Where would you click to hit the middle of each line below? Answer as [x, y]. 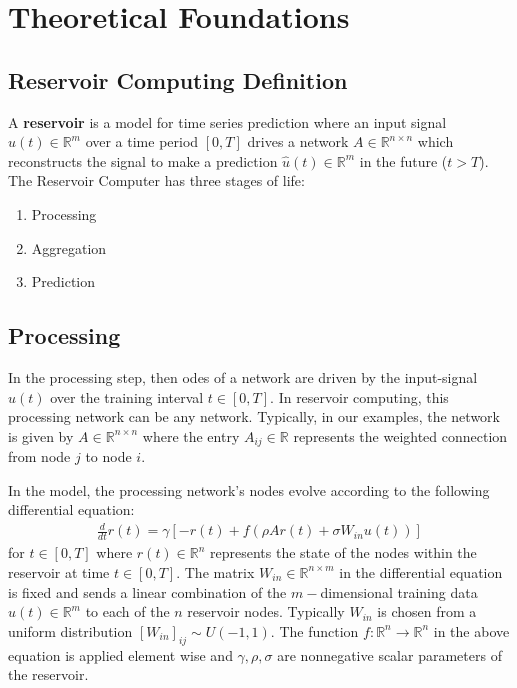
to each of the [127, 611]
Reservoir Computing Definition [178, 79]
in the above [471, 630]
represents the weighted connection [400, 435]
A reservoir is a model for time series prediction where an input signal [227, 121]
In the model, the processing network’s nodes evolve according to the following [249, 489]
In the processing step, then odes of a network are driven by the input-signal [243, 376]
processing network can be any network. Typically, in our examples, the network [254, 416]
